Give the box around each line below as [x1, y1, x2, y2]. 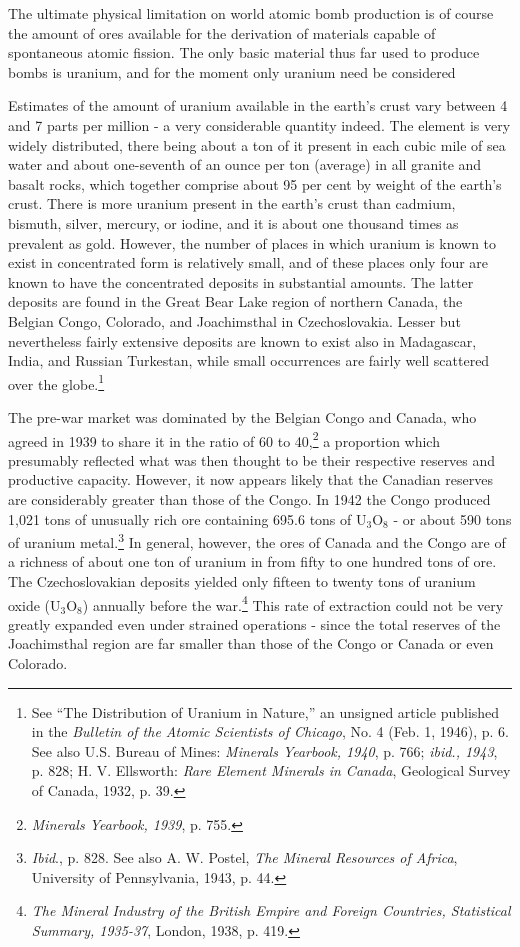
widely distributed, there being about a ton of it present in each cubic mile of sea [8, 134, 506, 155]
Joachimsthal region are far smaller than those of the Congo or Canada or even [8, 633, 494, 654]
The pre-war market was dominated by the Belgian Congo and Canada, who [8, 406, 477, 427]
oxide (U [8, 594, 61, 615]
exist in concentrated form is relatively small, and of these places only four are [8, 252, 489, 273]
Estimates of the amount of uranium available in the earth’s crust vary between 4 [8, 95, 508, 116]
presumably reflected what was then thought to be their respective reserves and [8, 449, 496, 470]
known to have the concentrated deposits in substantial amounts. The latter [8, 271, 474, 292]
